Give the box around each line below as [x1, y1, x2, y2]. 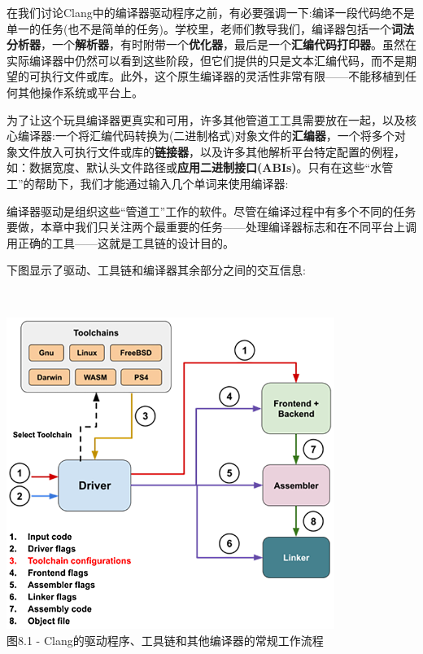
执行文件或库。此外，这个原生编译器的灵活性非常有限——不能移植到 [40, 68, 405, 85]
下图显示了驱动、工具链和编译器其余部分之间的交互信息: [7, 261, 306, 279]
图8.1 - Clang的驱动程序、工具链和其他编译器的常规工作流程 [7, 631, 324, 648]
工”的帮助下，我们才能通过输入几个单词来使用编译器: [7, 174, 289, 191]
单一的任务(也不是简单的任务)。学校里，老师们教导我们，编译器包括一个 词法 [7, 20, 414, 37]
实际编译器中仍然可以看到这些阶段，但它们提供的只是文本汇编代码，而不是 [7, 51, 405, 68]
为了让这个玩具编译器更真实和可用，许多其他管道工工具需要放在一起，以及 [7, 111, 405, 128]
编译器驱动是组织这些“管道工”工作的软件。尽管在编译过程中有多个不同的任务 [7, 202, 416, 219]
